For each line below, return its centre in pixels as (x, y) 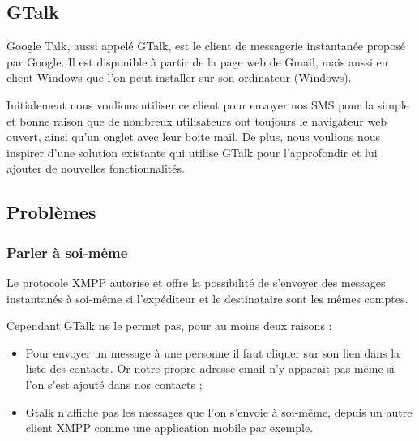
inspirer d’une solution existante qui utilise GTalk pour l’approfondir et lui (192, 152)
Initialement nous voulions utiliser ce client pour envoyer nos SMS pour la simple (208, 104)
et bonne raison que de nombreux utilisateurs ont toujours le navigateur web (197, 120)
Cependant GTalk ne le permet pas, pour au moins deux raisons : (169, 325)
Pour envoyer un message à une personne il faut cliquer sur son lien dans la (213, 352)
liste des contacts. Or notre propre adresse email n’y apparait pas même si (210, 368)
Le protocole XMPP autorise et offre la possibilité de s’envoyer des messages (196, 282)
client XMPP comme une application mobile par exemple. (169, 428)
